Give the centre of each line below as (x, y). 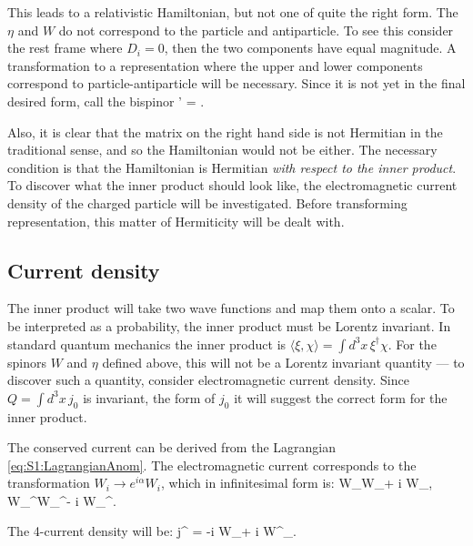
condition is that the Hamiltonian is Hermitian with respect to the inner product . (232, 167)
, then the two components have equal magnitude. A (310, 48)
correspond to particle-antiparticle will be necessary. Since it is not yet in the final (236, 83)
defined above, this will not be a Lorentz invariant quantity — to (283, 362)
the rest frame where (65, 48)
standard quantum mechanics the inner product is (147, 344)
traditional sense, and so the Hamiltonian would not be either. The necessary (222, 150)
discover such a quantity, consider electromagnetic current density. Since (208, 380)
